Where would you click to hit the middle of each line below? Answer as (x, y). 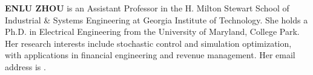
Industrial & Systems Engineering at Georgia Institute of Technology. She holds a (156, 19)
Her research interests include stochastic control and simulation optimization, (148, 43)
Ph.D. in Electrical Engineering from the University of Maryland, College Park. (152, 31)
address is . (25, 66)
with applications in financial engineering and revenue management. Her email (150, 55)
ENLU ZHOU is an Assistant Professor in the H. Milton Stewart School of (147, 8)
